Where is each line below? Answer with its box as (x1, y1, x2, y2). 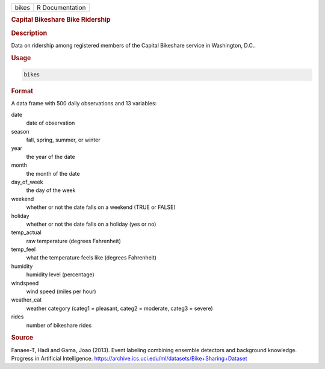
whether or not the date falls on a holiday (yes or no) (26, 220, 156, 228)
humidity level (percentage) (26, 271, 94, 278)
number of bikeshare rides (26, 321, 92, 329)
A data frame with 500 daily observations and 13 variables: (11, 100, 157, 107)
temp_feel (11, 246, 36, 253)
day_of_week (11, 178, 43, 185)
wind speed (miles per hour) (26, 288, 96, 295)
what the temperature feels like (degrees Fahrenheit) (26, 254, 156, 261)
